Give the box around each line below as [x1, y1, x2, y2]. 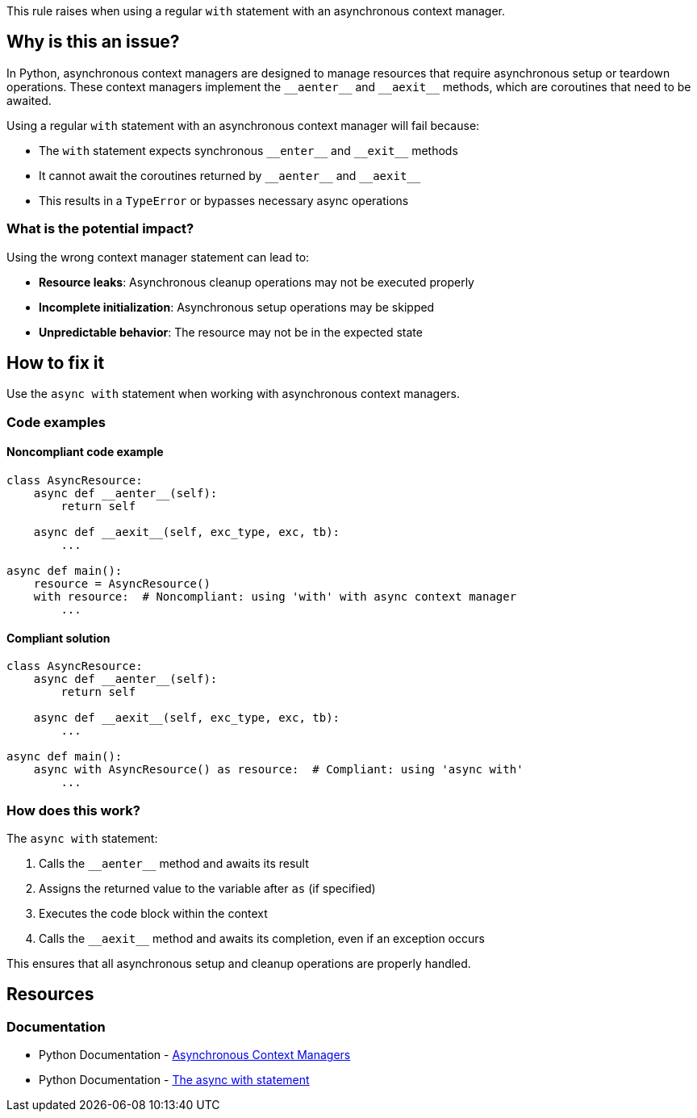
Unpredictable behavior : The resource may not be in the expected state [39, 325, 423, 339]
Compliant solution [6, 630, 111, 645]
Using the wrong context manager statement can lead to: [6, 249, 310, 264]
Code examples [6, 413, 106, 430]
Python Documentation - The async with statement [39, 1073, 310, 1087]
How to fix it [6, 353, 105, 374]
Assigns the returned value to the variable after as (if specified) [39, 881, 376, 895]
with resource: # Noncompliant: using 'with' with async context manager [33, 590, 517, 604]
